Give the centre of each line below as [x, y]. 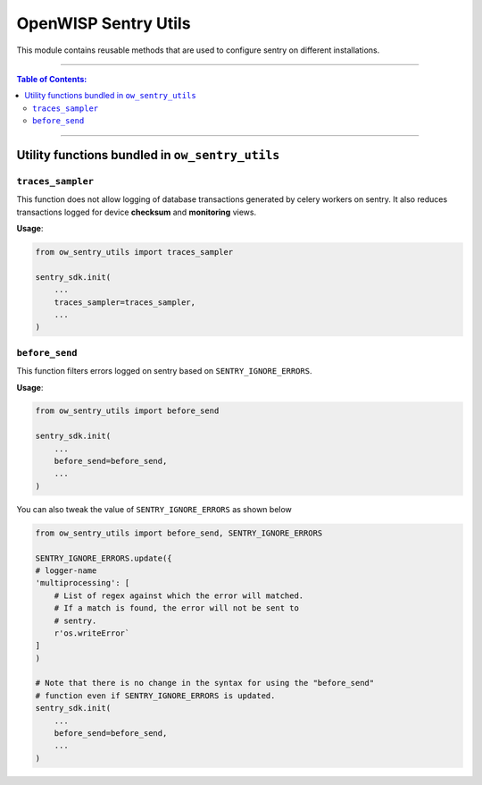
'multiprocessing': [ [83, 583]
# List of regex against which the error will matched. [179, 595]
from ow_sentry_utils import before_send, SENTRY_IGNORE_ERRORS [179, 533]
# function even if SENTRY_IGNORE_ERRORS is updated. [155, 696]
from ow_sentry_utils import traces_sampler [134, 252]
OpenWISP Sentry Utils [104, 23]
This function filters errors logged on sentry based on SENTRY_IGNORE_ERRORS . [164, 371]
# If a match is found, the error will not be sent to [176, 608]
